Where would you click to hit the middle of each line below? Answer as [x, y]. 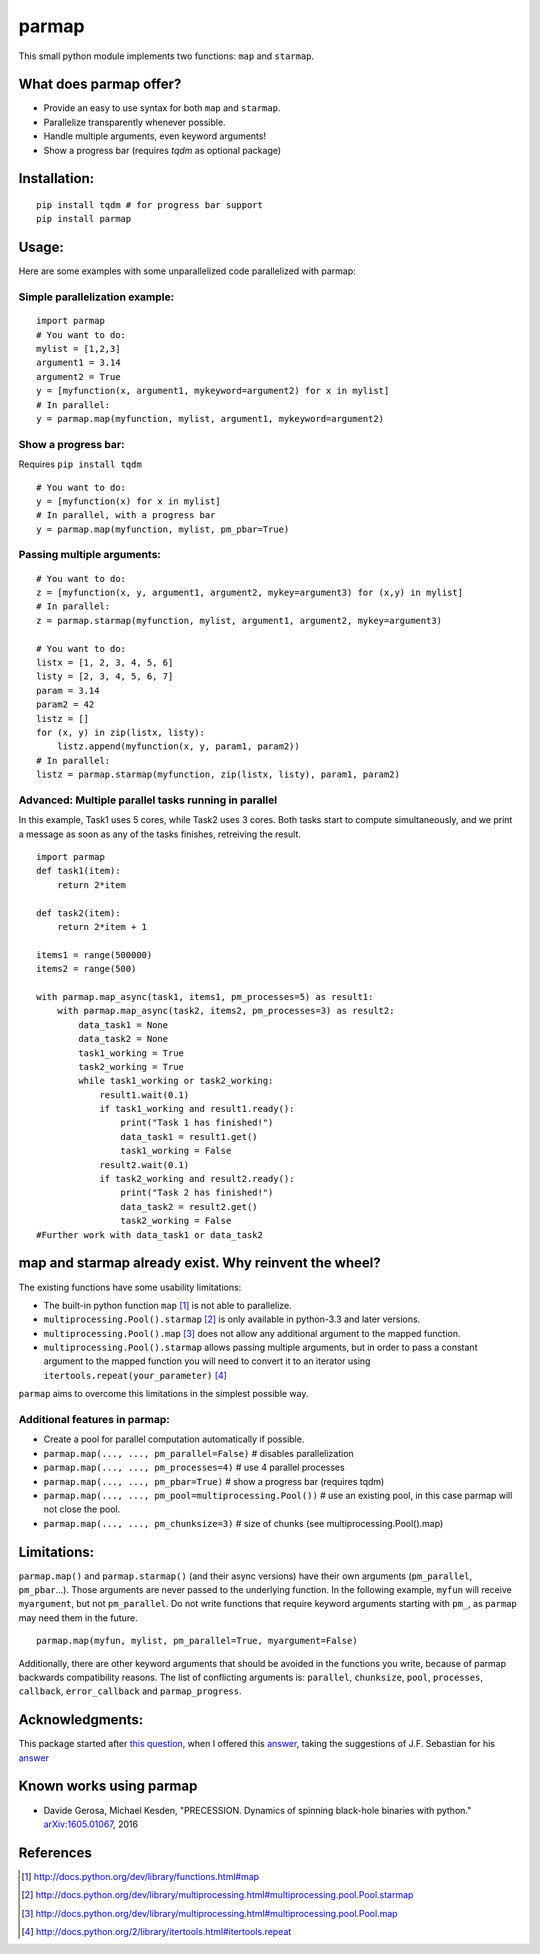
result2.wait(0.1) [144, 1164]
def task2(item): [78, 913]
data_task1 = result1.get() [189, 1136]
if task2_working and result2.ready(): [197, 1179]
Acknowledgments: [81, 1720]
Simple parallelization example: [96, 297]
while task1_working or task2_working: [176, 1081]
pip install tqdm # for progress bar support [150, 205]
